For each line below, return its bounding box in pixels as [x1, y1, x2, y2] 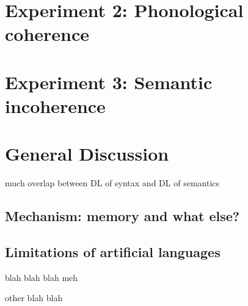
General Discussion [5, 141, 169, 166]
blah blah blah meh [5, 271, 78, 283]
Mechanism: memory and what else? [5, 206, 240, 225]
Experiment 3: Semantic [5, 69, 213, 94]
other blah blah [5, 291, 63, 304]
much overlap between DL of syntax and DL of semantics [5, 177, 220, 189]
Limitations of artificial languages [5, 242, 221, 261]
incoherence [5, 93, 106, 118]
